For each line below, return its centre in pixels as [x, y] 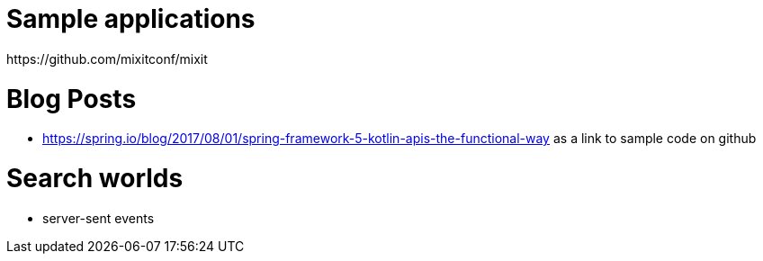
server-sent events [99, 218]
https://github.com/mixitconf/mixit [107, 58]
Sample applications [131, 19]
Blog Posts [72, 99]
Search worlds [95, 178]
